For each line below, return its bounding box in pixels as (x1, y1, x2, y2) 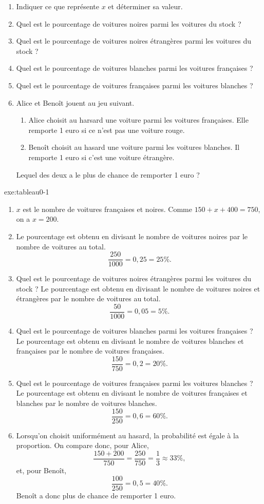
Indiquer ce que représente (16, 1, 99, 11)
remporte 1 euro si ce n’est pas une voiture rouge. (28, 124, 185, 135)
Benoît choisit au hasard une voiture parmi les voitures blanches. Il (28, 142, 240, 152)
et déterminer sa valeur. (108, 1, 183, 11)
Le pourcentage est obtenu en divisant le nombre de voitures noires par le (16, 230, 248, 241)
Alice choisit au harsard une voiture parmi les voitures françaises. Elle (28, 114, 249, 125)
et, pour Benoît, (16, 464, 67, 475)
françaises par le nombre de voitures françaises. (16, 345, 164, 356)
